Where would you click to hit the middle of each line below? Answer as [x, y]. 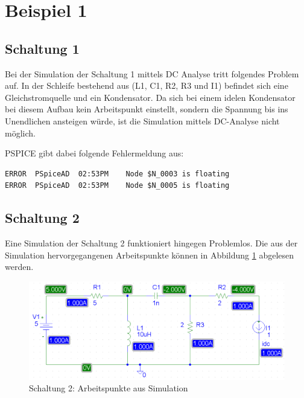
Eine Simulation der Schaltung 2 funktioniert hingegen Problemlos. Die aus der [151, 243]
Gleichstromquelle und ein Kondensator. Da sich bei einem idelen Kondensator [150, 97]
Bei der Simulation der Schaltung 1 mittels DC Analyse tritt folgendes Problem [152, 73]
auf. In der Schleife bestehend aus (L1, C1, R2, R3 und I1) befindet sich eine [147, 85]
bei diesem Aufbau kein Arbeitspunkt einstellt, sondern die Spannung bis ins [147, 109]
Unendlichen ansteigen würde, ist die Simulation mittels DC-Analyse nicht [142, 120]
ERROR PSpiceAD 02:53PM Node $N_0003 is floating [117, 174]
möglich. [20, 133]
